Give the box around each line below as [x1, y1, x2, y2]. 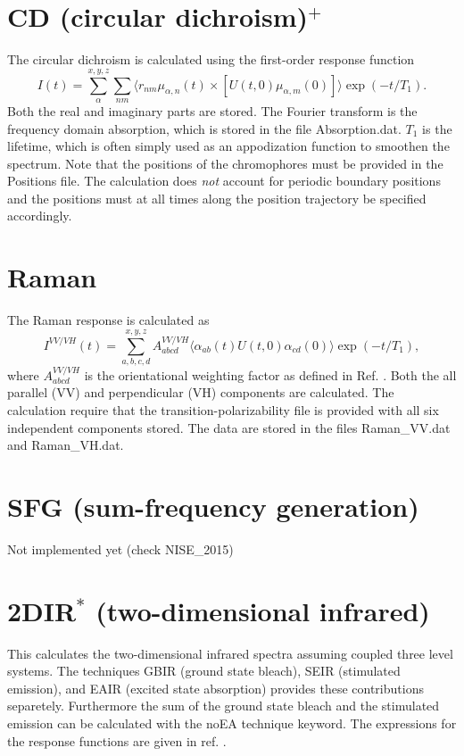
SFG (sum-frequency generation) [7, 487, 419, 524]
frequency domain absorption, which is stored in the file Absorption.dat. [7, 119, 402, 137]
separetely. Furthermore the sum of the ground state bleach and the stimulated [7, 696, 440, 715]
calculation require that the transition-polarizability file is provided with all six [7, 400, 439, 419]
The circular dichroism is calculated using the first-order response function [7, 50, 415, 69]
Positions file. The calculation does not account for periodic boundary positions [7, 171, 441, 190]
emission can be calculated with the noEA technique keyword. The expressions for [7, 713, 457, 732]
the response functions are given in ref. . [7, 731, 227, 750]
